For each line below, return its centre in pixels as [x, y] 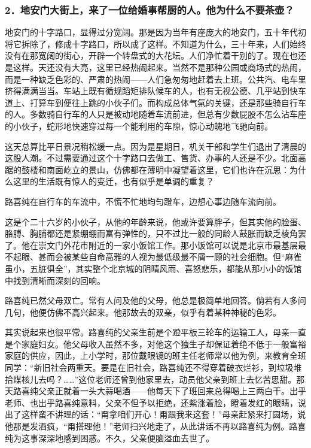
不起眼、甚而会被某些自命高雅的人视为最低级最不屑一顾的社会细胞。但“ [145, 257]
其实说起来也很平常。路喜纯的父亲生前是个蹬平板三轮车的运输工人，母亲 [147, 332]
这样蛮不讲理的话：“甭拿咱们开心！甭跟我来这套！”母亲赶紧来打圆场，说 [164, 414]
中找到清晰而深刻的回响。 [55, 280]
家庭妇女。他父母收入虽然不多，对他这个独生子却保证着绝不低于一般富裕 [164, 343]
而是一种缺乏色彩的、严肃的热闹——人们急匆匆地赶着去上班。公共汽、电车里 [155, 79]
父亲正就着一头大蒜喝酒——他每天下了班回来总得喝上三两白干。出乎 [172, 391]
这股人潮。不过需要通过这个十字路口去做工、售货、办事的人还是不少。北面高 [155, 158]
